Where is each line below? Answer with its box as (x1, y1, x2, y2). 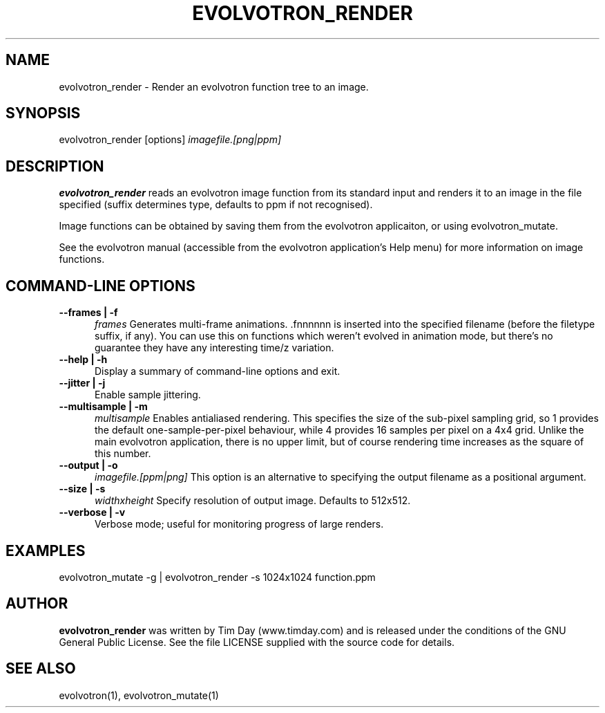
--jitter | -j (59, 377, 106, 389)
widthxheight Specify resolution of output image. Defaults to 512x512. (95, 494, 411, 507)
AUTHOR (6, 595, 68, 613)
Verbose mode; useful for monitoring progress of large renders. (95, 518, 384, 530)
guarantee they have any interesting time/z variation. (95, 342, 334, 354)
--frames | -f (59, 306, 118, 319)
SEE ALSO (6, 660, 76, 678)
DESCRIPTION (6, 157, 104, 175)
